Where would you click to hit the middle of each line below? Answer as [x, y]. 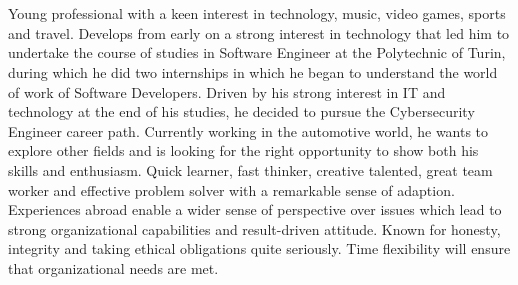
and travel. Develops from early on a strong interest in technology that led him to [259, 32]
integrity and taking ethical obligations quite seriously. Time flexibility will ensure [259, 248]
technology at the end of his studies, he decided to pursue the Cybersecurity [241, 111]
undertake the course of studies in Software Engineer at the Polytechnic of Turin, [257, 52]
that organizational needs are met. [113, 267]
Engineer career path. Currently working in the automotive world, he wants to [248, 130]
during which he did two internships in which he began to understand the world [253, 71]
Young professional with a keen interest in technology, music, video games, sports [257, 13]
